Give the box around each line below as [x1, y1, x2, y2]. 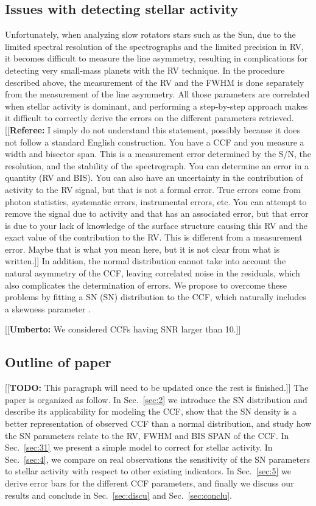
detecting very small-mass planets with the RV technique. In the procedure [5, 63, 285, 76]
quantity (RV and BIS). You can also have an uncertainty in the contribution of [5, 171, 303, 184]
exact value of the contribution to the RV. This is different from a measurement [5, 231, 303, 244]
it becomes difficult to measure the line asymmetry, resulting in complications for [5, 52, 308, 65]
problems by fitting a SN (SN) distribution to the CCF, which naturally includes [5, 290, 306, 303]
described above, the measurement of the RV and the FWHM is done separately [5, 76, 304, 88]
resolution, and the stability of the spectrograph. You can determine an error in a [5, 159, 309, 172]
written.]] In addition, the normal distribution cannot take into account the [5, 255, 286, 267]
